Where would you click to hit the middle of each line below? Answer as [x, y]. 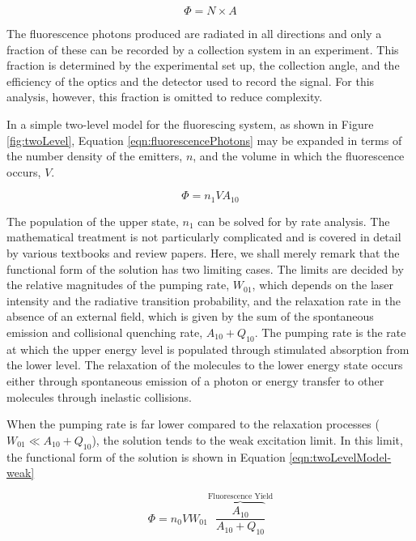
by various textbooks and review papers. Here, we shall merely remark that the [203, 252]
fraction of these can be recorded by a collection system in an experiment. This [203, 49]
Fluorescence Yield [240, 497]
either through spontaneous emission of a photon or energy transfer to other [195, 380]
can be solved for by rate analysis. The [294, 221]
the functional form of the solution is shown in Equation [146, 456]
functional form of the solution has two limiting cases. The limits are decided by [205, 268]
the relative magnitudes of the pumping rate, [118, 285]
